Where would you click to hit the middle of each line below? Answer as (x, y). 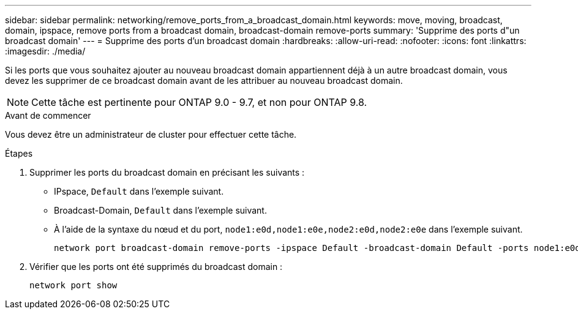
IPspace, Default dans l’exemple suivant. (139, 191)
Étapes (19, 153)
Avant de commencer (48, 115)
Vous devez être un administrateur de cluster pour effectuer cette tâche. (151, 134)
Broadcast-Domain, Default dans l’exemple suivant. (160, 210)
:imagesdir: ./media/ (45, 51)
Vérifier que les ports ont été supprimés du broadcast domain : (156, 267)
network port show (73, 285)
